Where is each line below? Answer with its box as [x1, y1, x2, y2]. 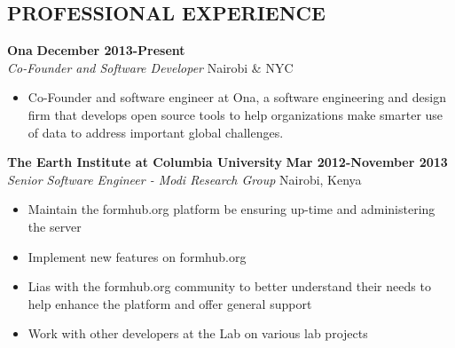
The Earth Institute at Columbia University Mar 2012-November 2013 [7, 153, 448, 171]
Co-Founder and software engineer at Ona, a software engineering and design [27, 88, 446, 107]
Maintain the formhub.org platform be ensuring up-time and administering [27, 200, 435, 218]
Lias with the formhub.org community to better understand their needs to [27, 277, 431, 296]
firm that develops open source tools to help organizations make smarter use [27, 105, 443, 123]
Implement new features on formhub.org [27, 247, 247, 265]
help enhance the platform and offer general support [27, 294, 312, 312]
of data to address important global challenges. [27, 123, 284, 141]
